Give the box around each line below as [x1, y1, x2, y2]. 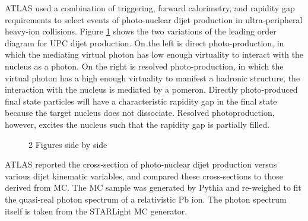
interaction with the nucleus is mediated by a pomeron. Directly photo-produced [5, 83, 298, 96]
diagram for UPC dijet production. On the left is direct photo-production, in [5, 36, 284, 49]
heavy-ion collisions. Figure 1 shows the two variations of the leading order [5, 25, 277, 37]
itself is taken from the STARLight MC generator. [5, 204, 188, 217]
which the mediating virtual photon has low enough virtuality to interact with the [5, 48, 304, 61]
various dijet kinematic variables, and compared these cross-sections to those [5, 169, 283, 182]
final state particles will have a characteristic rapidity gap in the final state [5, 94, 277, 107]
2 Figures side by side [28, 138, 107, 150]
